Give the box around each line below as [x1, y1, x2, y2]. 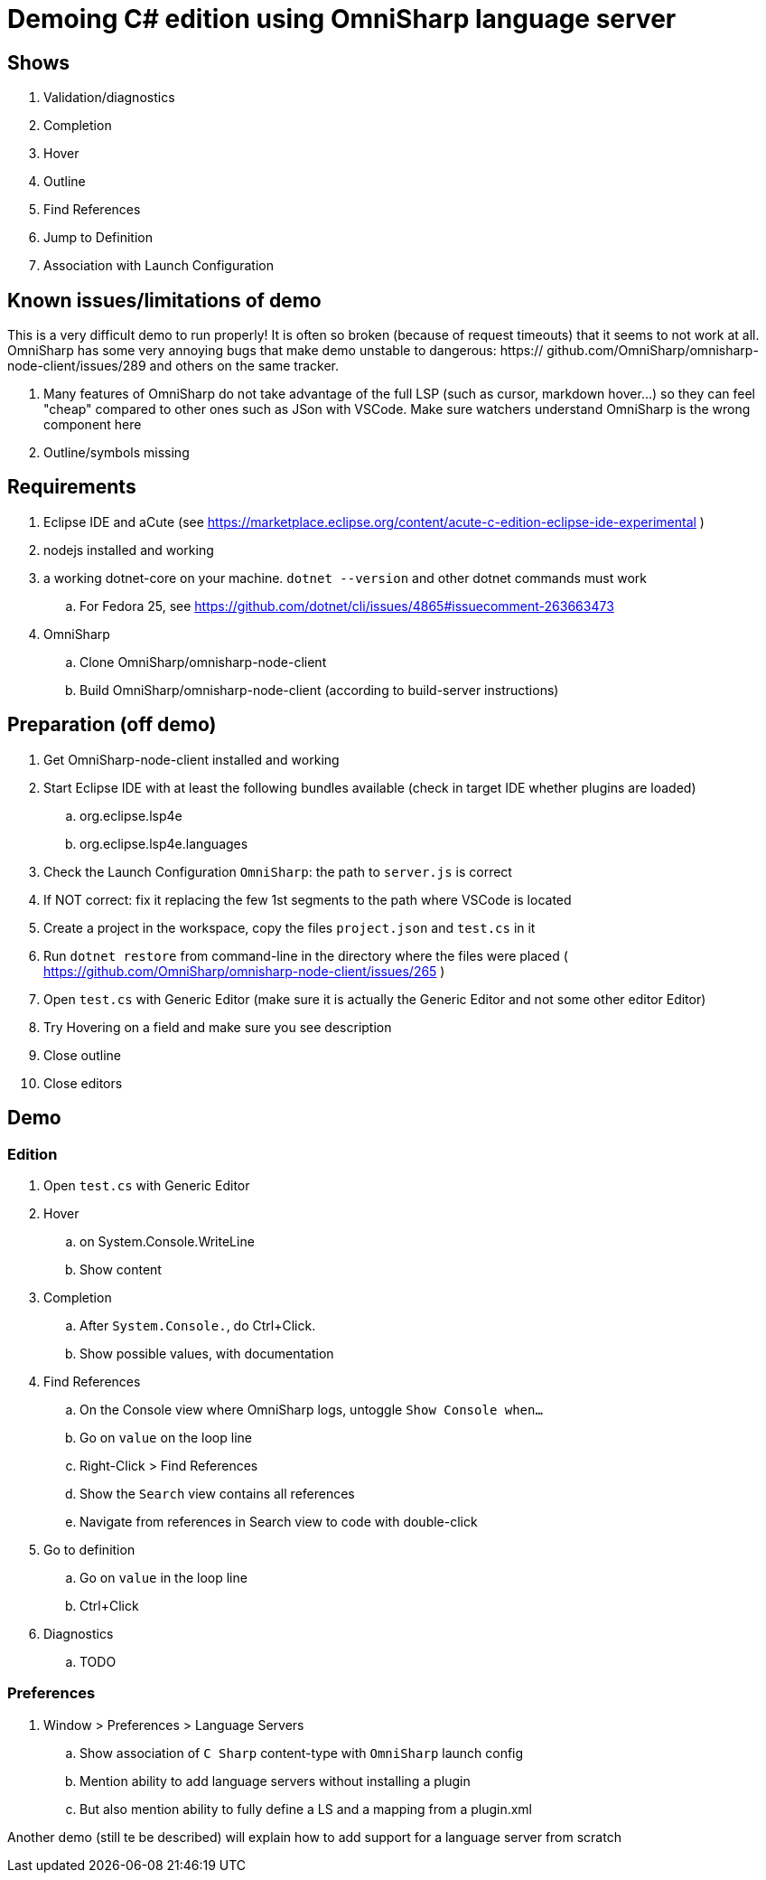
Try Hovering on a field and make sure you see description [43, 1019, 392, 1035]
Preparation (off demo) [7, 713, 217, 737]
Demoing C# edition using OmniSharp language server [7, 4, 677, 34]
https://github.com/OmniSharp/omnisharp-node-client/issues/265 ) [43, 963, 445, 979]
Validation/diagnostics [43, 89, 175, 106]
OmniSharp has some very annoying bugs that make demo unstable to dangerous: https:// [7, 343, 544, 359]
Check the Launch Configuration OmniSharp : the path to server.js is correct [43, 863, 512, 879]
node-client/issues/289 [7, 358, 146, 374]
